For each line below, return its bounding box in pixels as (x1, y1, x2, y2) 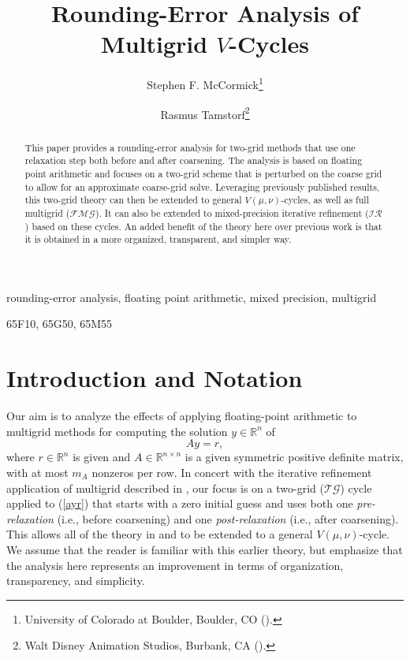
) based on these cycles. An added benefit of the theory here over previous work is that (24, 219, 382, 233)
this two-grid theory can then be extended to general (24, 193, 242, 207)
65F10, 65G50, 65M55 (6, 315, 113, 332)
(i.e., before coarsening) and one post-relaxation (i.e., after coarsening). (57, 510, 399, 527)
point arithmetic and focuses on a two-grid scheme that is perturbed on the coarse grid (24, 166, 382, 180)
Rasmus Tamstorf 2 (160, 103, 250, 122)
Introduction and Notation (6, 362, 303, 394)
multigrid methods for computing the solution (6, 423, 228, 439)
